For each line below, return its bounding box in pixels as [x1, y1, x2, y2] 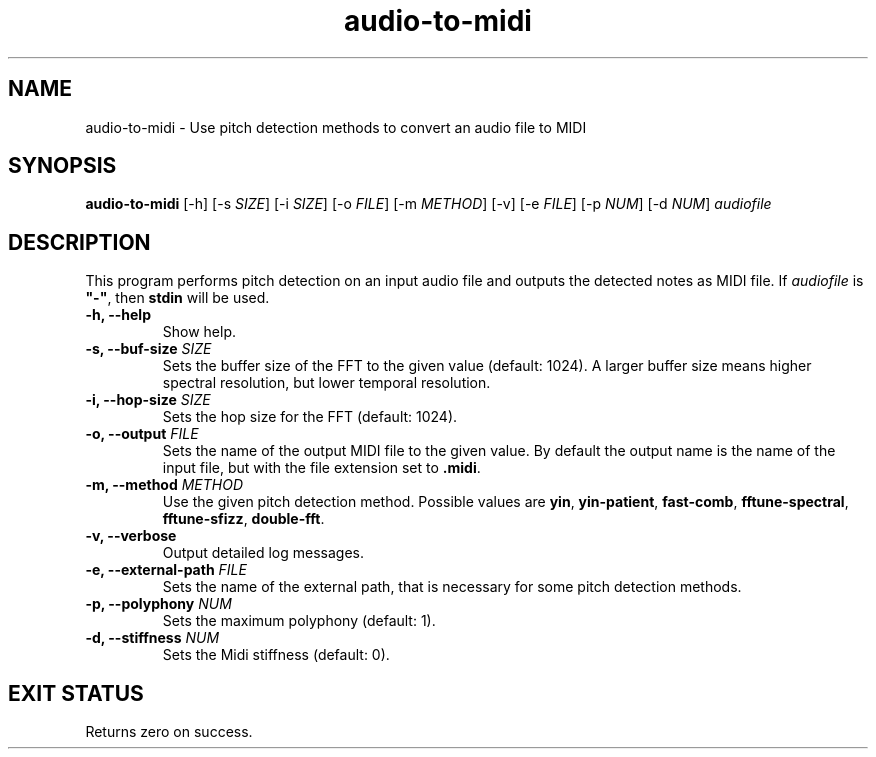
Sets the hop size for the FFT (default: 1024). [162, 408, 458, 426]
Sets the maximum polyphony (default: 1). [162, 612, 436, 630]
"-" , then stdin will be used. [85, 289, 270, 307]
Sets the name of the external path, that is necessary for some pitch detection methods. [162, 578, 742, 596]
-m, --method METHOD [85, 476, 244, 494]
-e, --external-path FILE [85, 561, 247, 579]
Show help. [162, 323, 237, 341]
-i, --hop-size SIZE [85, 391, 211, 409]
